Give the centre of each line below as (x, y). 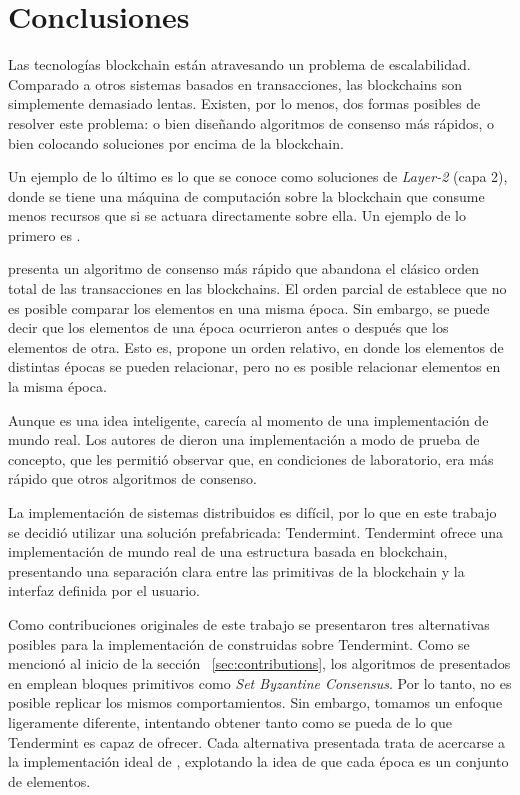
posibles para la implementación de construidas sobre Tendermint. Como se (239, 643)
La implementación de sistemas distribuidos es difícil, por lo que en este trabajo (252, 512)
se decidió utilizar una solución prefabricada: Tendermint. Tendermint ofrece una (256, 531)
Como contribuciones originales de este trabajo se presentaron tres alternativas (249, 623)
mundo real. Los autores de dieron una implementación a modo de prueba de (244, 439)
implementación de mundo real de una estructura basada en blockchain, (228, 551)
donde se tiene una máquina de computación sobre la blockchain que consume (246, 195)
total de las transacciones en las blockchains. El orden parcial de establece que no (257, 288)
